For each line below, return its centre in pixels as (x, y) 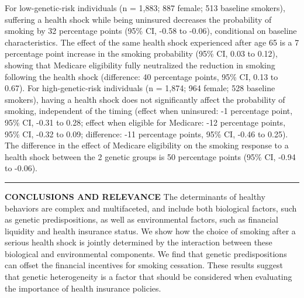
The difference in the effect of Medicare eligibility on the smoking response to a (147, 145)
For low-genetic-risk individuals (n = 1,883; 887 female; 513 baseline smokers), (145, 8)
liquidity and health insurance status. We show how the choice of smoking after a (150, 231)
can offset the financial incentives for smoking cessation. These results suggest (144, 265)
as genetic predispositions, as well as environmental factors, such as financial (141, 219)
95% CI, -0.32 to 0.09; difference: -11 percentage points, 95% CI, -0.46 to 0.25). (146, 134)
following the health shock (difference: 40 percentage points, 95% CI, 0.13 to (141, 76)
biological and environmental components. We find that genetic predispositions (146, 253)
